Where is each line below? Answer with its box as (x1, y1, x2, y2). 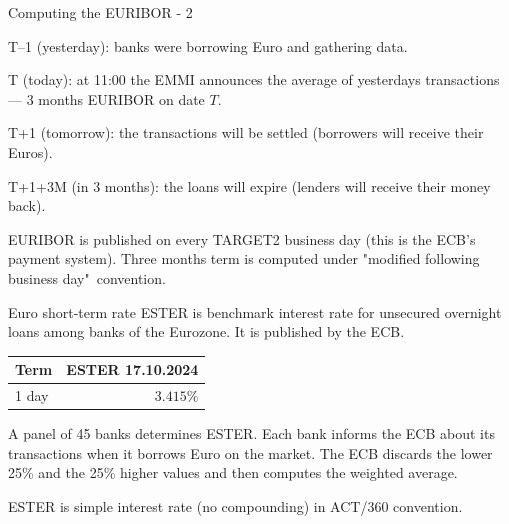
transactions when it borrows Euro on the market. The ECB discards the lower (8, 442, 493, 463)
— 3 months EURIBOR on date (8, 88, 205, 109)
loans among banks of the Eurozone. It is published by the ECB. (8, 321, 405, 342)
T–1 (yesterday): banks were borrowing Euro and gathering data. (8, 35, 408, 56)
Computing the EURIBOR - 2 (8, 2, 193, 22)
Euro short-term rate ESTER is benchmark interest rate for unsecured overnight (8, 301, 502, 322)
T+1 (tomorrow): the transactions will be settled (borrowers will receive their (8, 122, 484, 143)
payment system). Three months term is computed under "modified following (8, 248, 480, 269)
